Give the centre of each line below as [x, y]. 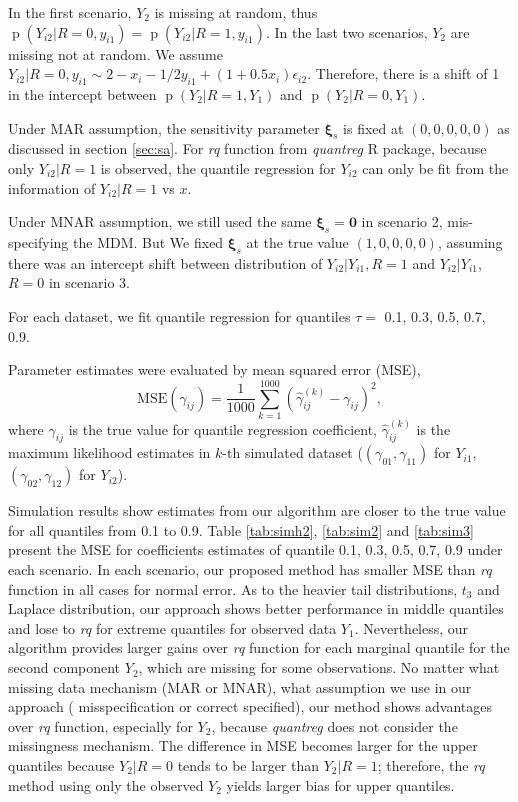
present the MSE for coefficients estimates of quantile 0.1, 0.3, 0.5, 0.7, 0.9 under [255, 549]
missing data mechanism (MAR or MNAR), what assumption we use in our [240, 686]
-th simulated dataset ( [292, 452]
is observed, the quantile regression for [218, 167]
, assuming [470, 241]
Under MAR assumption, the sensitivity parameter [164, 127]
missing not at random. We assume [115, 53]
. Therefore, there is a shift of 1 [403, 73]
